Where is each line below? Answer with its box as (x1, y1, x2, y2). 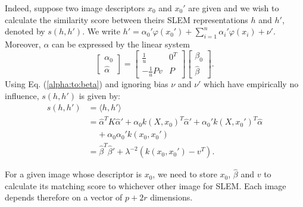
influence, (5, 89, 39, 101)
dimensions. (150, 191, 193, 203)
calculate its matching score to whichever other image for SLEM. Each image (5, 179, 286, 192)
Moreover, (5, 37, 41, 50)
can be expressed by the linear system (52, 37, 190, 50)
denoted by (5, 25, 45, 37)
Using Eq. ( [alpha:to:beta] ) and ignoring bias (5, 78, 168, 90)
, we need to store (152, 168, 217, 180)
